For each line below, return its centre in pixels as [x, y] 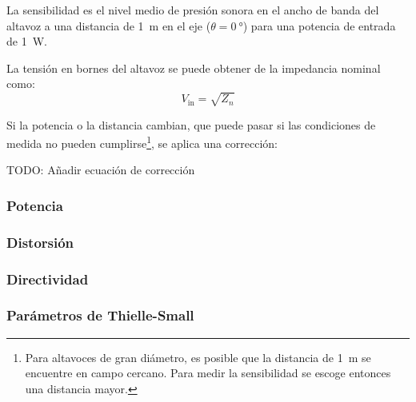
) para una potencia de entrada [319, 25]
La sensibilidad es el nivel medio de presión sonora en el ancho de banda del [193, 10]
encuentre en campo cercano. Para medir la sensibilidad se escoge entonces [208, 373]
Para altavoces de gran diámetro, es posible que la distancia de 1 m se [198, 357]
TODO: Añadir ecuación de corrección [101, 170]
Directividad [48, 279]
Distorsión [40, 242]
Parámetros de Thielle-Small [100, 315]
